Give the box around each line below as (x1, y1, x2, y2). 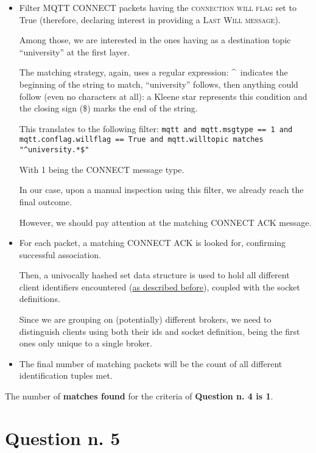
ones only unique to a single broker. (19, 337, 152, 349)
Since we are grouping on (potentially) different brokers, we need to (19, 313, 272, 326)
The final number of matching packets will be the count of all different (19, 357, 283, 370)
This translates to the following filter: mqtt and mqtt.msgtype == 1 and (19, 122, 293, 135)
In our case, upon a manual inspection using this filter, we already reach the (19, 183, 304, 196)
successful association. (19, 248, 101, 261)
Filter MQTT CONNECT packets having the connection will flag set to (19, 1, 297, 13)
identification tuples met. (19, 369, 113, 382)
